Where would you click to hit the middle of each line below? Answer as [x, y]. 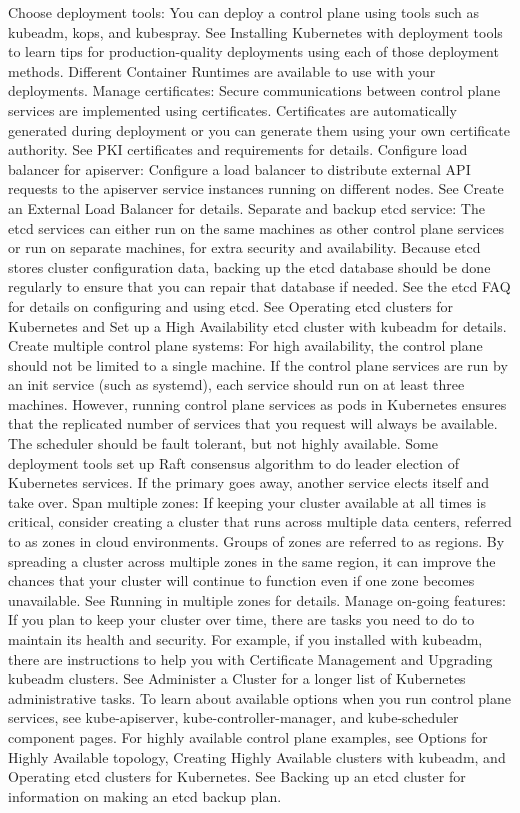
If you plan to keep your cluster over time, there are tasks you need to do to [241, 619]
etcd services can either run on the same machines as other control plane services [256, 227]
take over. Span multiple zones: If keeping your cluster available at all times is [247, 501]
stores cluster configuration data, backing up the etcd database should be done [249, 266]
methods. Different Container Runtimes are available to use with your [222, 70]
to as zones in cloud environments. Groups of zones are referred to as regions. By [256, 541]
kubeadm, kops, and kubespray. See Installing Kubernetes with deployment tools [255, 31]
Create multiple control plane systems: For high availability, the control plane [245, 345]
